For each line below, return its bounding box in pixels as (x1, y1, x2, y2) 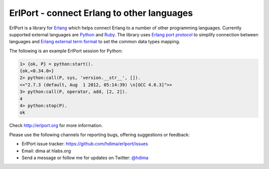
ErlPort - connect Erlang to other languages (9, 7, 193, 18)
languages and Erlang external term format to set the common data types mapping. (9, 39, 180, 45)
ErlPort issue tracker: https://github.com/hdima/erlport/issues (21, 141, 148, 147)
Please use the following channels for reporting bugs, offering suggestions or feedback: (9, 132, 190, 138)
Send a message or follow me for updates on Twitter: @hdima (21, 155, 149, 161)
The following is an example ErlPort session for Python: (9, 48, 123, 54)
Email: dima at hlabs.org (21, 148, 71, 154)
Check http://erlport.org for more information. (9, 122, 103, 129)
